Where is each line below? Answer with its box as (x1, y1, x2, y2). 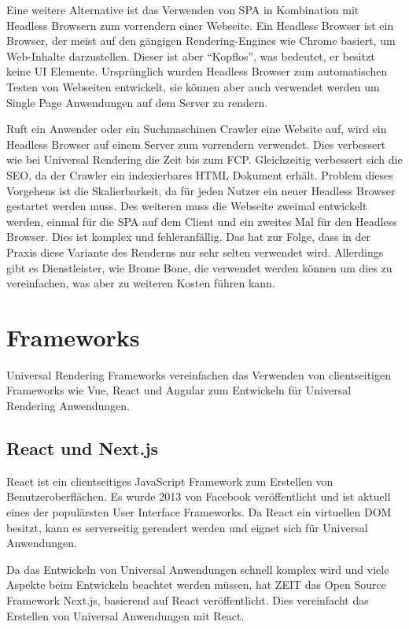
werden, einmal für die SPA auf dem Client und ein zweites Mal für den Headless (6, 213, 397, 229)
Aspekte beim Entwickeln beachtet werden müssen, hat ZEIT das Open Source (6, 576, 386, 593)
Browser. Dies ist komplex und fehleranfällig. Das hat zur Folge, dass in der (6, 228, 371, 245)
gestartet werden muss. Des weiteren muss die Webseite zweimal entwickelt (6, 198, 367, 214)
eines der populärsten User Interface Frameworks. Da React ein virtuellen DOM (6, 503, 392, 520)
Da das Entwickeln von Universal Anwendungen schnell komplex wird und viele (6, 561, 389, 577)
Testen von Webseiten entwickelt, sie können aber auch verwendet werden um (6, 78, 380, 94)
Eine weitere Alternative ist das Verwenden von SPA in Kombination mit (6, 2, 359, 17)
